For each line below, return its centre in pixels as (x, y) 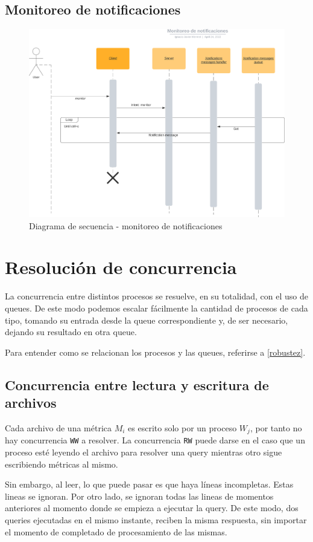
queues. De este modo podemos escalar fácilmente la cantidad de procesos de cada (156, 308)
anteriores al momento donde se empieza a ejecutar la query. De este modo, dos (152, 508)
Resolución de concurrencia (121, 267)
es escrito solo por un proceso (182, 427)
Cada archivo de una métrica (58, 427)
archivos (31, 403)
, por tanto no (276, 427)
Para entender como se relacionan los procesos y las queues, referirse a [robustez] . (155, 352)
